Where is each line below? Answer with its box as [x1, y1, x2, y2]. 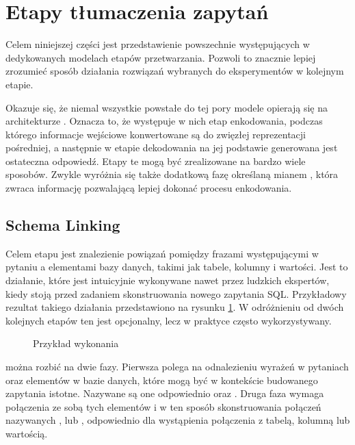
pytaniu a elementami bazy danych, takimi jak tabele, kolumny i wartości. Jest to [5, 259, 348, 274]
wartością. [5, 426, 48, 440]
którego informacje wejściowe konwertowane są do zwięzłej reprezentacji [5, 127, 306, 141]
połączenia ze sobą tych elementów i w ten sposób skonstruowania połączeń [5, 399, 321, 414]
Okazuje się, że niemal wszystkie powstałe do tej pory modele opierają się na [5, 100, 328, 114]
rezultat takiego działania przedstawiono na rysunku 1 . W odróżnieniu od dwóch [5, 300, 344, 314]
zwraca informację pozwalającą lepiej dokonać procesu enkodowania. [5, 181, 292, 195]
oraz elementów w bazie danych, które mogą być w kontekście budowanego [5, 372, 318, 387]
